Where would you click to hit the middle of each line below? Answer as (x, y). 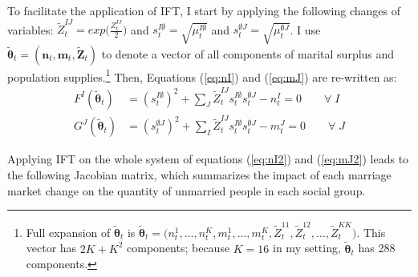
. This (371, 232)
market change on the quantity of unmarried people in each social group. (187, 190)
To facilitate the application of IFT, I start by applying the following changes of (204, 10)
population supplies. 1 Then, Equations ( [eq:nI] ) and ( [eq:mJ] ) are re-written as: (202, 75)
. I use (305, 29)
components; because (179, 248)
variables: (30, 29)
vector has (51, 248)
